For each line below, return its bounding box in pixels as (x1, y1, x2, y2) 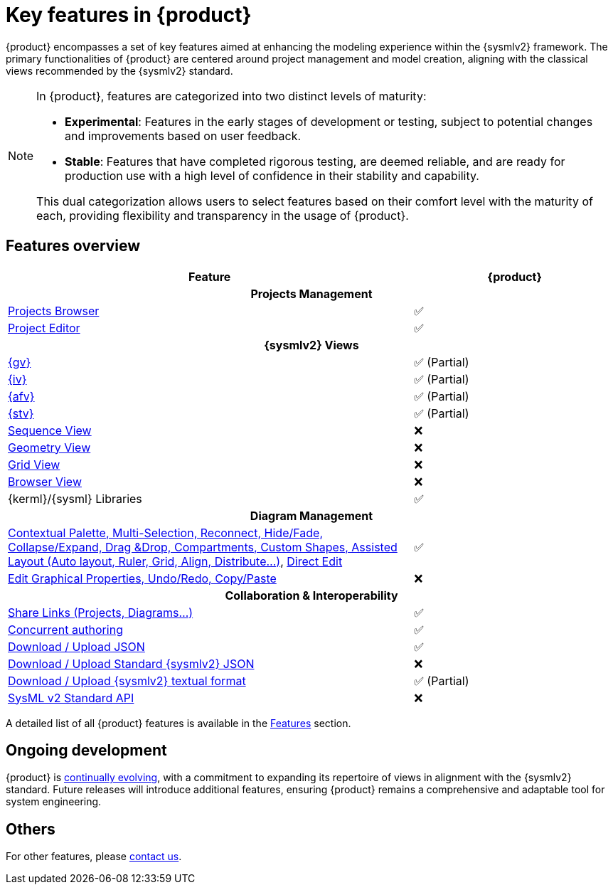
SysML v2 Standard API (8, 690, 134, 705)
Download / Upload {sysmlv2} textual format (8, 673, 246, 688)
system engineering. (6, 795, 102, 808)
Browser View (8, 474, 82, 489)
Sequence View (8, 423, 92, 438)
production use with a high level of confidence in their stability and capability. (65, 168, 479, 183)
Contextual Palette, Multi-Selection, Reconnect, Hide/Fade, (8, 525, 324, 540)
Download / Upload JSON (8, 639, 145, 654)
